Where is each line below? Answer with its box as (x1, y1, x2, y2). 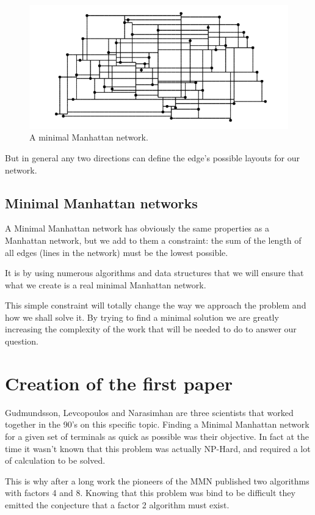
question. (5, 335, 38, 348)
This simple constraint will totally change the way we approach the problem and (5, 299, 306, 312)
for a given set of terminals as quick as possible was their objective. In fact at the (5, 429, 309, 442)
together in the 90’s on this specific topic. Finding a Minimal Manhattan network (5, 418, 310, 431)
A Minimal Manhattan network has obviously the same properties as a (5, 222, 269, 235)
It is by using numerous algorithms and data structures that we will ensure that (5, 266, 304, 279)
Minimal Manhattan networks (5, 193, 198, 212)
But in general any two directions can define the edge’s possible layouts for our (5, 151, 300, 164)
